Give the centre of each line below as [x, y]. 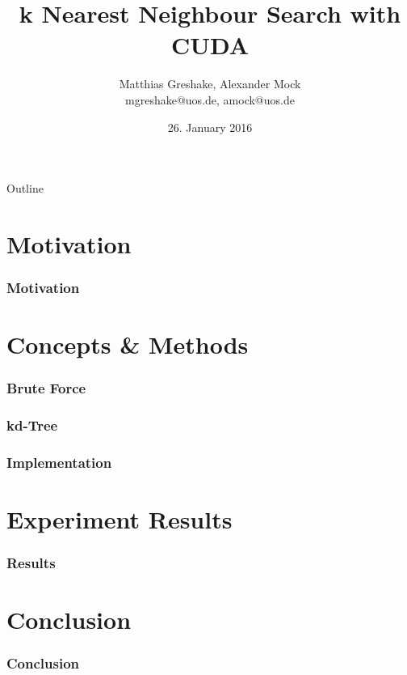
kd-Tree [32, 425]
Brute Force [46, 388]
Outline [25, 188]
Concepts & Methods [128, 344]
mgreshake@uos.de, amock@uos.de [210, 99]
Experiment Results [120, 519]
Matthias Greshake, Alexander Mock [210, 84]
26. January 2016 [210, 127]
